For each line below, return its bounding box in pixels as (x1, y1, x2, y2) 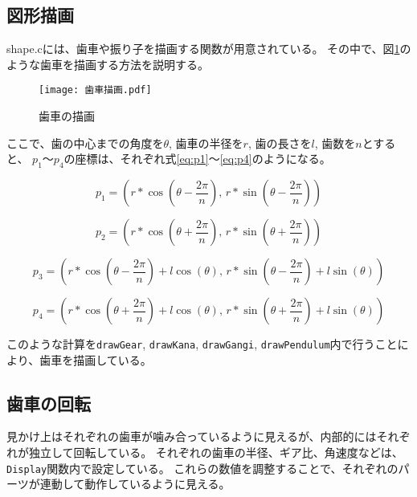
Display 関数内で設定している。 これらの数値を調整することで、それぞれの (6, 459, 399, 476)
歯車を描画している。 (39, 351, 152, 368)
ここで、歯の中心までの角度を (6, 134, 164, 151)
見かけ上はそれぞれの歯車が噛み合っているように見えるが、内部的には (6, 428, 377, 445)
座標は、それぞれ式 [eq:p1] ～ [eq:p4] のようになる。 (75, 150, 331, 167)
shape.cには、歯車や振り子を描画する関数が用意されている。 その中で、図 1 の (6, 40, 411, 57)
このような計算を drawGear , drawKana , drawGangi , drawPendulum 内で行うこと (6, 336, 398, 352)
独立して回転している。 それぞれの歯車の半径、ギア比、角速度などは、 (28, 444, 403, 461)
